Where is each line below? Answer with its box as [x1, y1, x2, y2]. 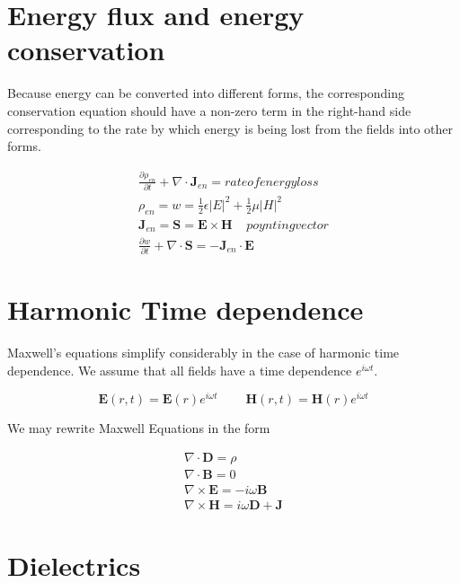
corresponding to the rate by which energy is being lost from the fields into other [7, 119, 453, 137]
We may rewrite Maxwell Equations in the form [7, 419, 270, 437]
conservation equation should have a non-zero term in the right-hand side [7, 101, 411, 119]
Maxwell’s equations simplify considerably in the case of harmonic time [7, 343, 400, 362]
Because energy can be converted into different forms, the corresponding [7, 84, 405, 102]
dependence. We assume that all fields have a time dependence [7, 360, 352, 379]
